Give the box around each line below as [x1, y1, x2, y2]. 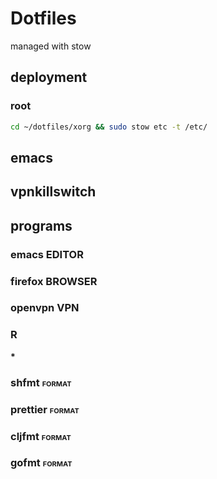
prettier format [10, 402, 80, 416]
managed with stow [10, 40, 92, 52]
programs [10, 217, 73, 234]
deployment [10, 69, 88, 86]
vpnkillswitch [10, 183, 97, 201]
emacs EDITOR [10, 247, 84, 261]
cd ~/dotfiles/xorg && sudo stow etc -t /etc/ [10, 122, 208, 132]
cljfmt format [10, 429, 72, 443]
